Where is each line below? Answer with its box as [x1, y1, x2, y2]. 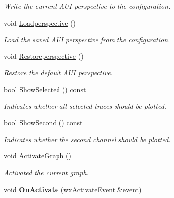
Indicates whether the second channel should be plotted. [4, 134, 171, 144]
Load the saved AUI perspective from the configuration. [4, 34, 170, 45]
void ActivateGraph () [4, 150, 71, 161]
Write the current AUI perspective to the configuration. [4, 1, 171, 11]
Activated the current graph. [4, 167, 89, 177]
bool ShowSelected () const [4, 84, 86, 94]
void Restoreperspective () [4, 50, 84, 61]
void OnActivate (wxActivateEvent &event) [4, 184, 142, 194]
